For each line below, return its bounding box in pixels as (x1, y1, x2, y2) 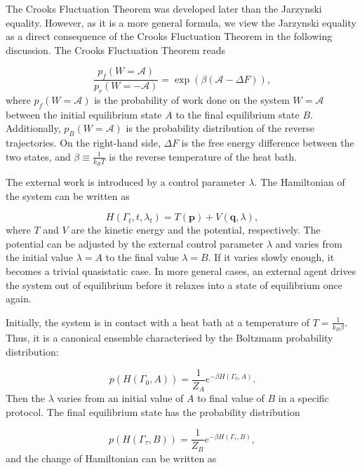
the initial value (6, 250, 74, 264)
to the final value (105, 250, 179, 264)
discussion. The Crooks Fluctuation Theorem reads (6, 42, 225, 57)
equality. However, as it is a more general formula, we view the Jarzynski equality (6, 15, 356, 29)
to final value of (197, 391, 264, 405)
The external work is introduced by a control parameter (6, 175, 246, 189)
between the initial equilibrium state (6, 107, 162, 121)
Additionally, (6, 121, 61, 135)
